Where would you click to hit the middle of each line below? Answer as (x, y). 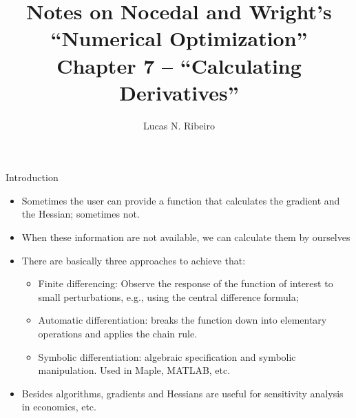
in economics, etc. (59, 407)
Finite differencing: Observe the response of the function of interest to (186, 283)
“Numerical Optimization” (179, 38)
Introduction (32, 177)
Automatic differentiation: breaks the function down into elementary (182, 320)
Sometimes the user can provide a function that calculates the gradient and (181, 200)
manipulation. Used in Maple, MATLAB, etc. (134, 370)
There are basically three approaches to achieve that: (134, 260)
